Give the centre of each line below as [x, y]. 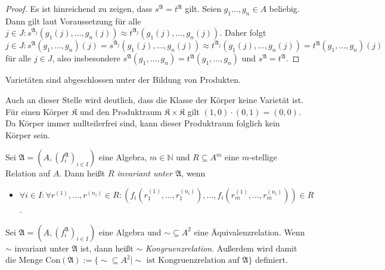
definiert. [271, 260]
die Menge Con [33, 260]
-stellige [263, 157]
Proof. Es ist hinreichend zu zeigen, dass [79, 8]
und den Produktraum [121, 111]
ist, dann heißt [107, 248]
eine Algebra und [130, 232]
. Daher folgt [243, 32]
